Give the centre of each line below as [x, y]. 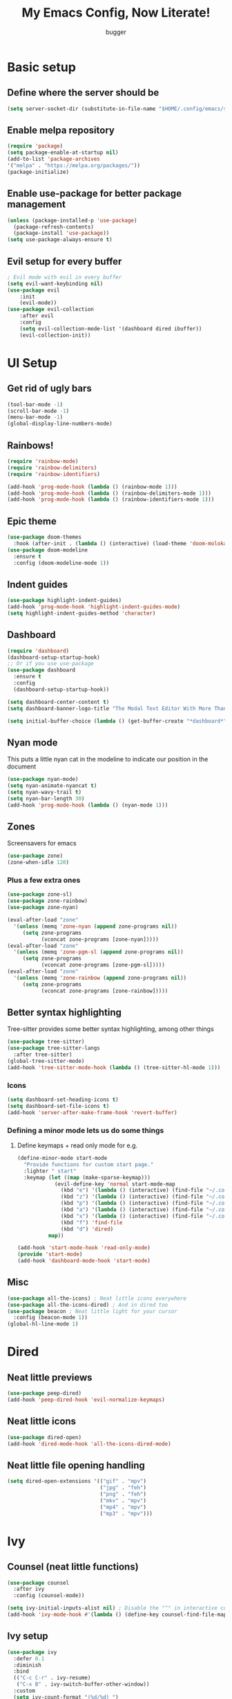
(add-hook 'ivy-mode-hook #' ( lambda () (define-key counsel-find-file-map [117, 1615]
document [22, 766]
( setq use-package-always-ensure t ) [60, 240]
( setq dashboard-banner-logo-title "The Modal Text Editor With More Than [117, 708]
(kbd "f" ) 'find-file [92, 1222]
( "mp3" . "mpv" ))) [126, 1513]
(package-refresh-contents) [54, 227]
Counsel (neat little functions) [73, 1567]
